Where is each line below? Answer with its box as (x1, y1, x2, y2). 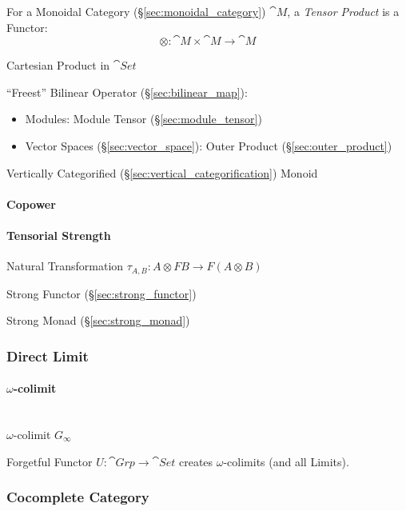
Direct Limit (6, 345, 89, 365)
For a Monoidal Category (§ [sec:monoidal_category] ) (6, 3, 266, 19)
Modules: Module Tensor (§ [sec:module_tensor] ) (25, 110, 262, 127)
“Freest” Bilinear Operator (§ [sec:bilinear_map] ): (6, 83, 248, 100)
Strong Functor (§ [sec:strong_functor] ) (6, 285, 197, 301)
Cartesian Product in (6, 57, 110, 74)
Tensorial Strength (6, 226, 111, 243)
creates (178, 453, 213, 469)
